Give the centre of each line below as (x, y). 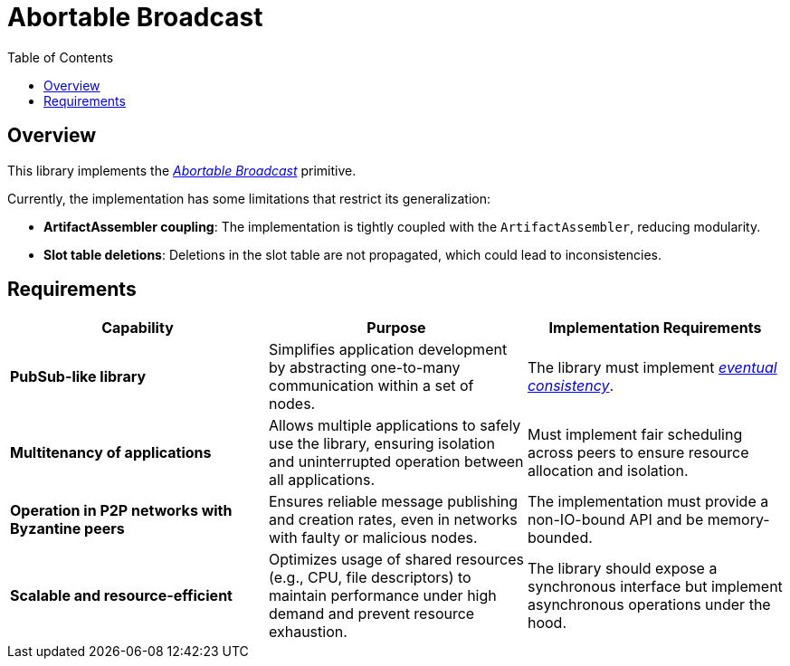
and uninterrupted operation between (396, 462)
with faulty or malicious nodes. (373, 538)
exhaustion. (308, 632)
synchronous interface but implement (655, 587)
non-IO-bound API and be (615, 520)
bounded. (560, 538)
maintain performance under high (382, 596)
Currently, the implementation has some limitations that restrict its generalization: (249, 198)
